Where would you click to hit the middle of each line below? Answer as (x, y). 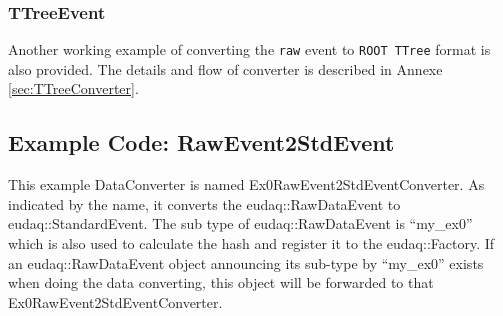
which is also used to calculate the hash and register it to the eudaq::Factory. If (251, 243)
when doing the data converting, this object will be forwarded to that (221, 282)
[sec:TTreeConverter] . (73, 88)
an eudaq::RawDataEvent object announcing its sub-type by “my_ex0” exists (246, 262)
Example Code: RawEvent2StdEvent (201, 142)
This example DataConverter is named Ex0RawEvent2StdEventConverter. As (246, 184)
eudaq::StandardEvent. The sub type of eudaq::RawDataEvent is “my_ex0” (240, 223)
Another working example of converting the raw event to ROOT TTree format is (249, 49)
